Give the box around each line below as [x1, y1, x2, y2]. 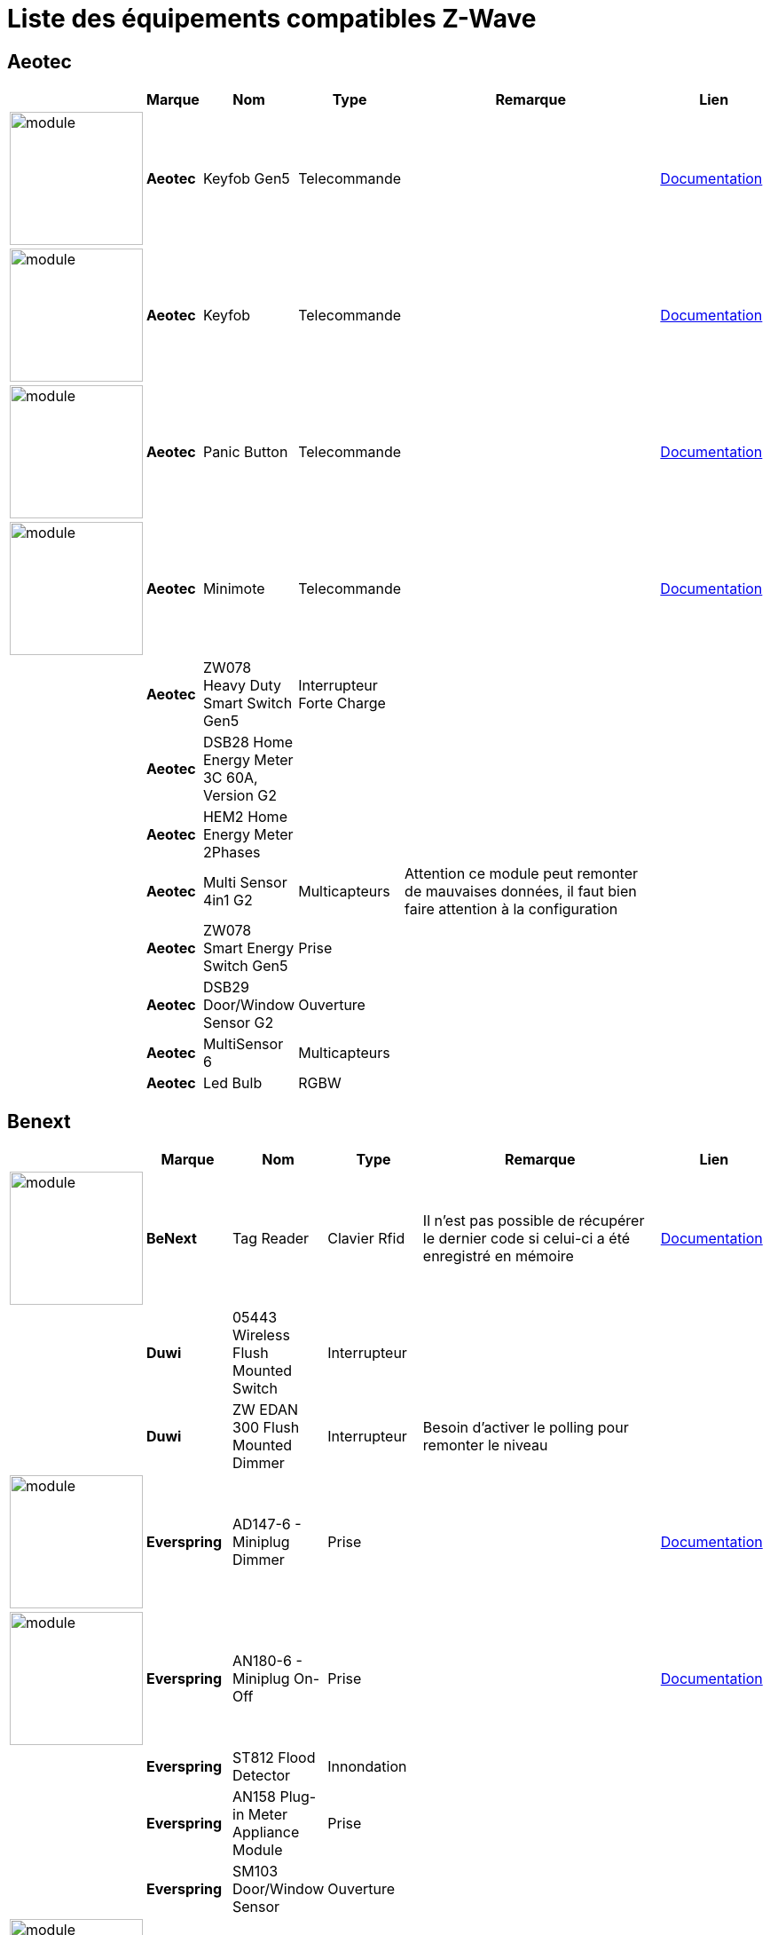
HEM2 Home [202, 808, 287, 826]
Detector [232, 1766, 291, 1785]
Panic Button [202, 443, 288, 462]
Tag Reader [232, 1229, 310, 1248]
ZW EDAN [232, 1401, 299, 1419]
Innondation [327, 1757, 407, 1776]
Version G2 [202, 786, 278, 805]
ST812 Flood [232, 1749, 316, 1767]
